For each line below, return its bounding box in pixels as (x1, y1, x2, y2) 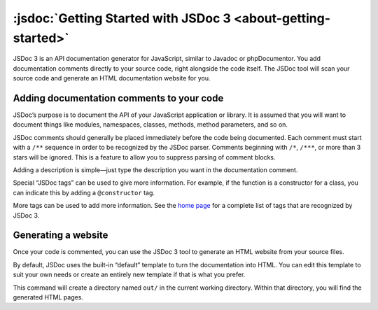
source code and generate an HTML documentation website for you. (13, 74, 211, 83)
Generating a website (13, 230, 108, 241)
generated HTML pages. (13, 293, 84, 302)
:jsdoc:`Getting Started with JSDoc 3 (13, 10, 231, 26)
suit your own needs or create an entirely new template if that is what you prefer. (13, 270, 246, 279)
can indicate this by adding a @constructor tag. (13, 188, 155, 197)
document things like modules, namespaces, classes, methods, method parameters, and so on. (13, 120, 288, 129)
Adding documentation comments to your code (13, 92, 224, 104)
